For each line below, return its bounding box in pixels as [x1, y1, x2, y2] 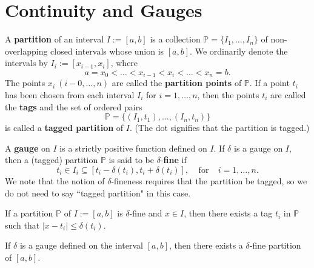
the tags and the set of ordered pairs [5, 100, 142, 113]
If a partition [5, 207, 53, 219]
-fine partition [249, 239, 301, 252]
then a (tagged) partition [5, 153, 98, 166]
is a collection [150, 33, 201, 45]
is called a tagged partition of [5, 121, 124, 134]
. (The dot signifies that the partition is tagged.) [129, 121, 310, 134]
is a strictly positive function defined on [59, 141, 207, 154]
